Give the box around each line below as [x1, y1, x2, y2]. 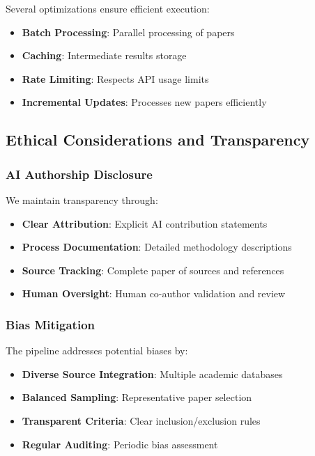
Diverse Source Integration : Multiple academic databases [22, 366, 283, 381]
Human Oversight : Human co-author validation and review [22, 286, 286, 301]
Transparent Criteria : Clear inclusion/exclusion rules [22, 413, 261, 427]
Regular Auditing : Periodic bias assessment [22, 437, 218, 451]
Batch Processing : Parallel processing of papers [22, 24, 235, 39]
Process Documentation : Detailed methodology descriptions [22, 239, 292, 254]
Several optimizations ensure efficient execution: [6, 1, 210, 15]
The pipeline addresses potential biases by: [6, 343, 188, 358]
